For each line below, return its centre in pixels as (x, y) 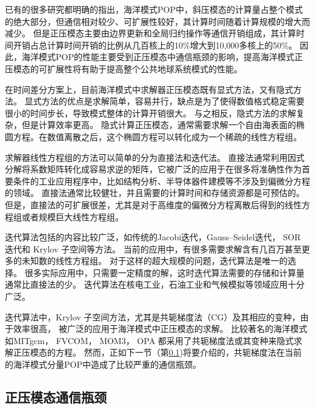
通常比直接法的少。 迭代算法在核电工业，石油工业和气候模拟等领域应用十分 (155, 284)
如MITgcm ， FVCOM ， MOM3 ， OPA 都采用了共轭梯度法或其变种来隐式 (149, 340)
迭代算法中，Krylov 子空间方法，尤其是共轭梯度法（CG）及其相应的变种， (153, 316)
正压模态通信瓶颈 (56, 397)
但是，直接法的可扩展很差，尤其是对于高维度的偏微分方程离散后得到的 (145, 204)
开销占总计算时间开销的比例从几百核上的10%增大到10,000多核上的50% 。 (155, 45)
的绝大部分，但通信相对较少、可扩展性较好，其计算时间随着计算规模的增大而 (157, 21)
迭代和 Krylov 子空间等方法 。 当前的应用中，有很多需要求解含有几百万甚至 (153, 248)
